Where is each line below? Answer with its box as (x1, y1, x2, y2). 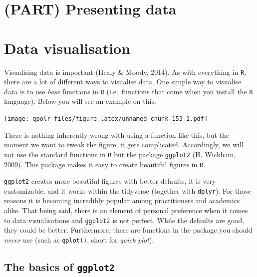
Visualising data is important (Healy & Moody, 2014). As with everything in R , (4, 66, 247, 77)
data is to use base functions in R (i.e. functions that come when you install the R (4, 86, 253, 96)
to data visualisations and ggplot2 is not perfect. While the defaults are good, (4, 215, 245, 225)
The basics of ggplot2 (4, 259, 115, 274)
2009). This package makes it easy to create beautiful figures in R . (4, 159, 206, 169)
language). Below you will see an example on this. (4, 96, 156, 106)
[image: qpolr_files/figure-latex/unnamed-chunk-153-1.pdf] (4, 115, 208, 122)
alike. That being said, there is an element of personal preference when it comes (4, 205, 248, 216)
